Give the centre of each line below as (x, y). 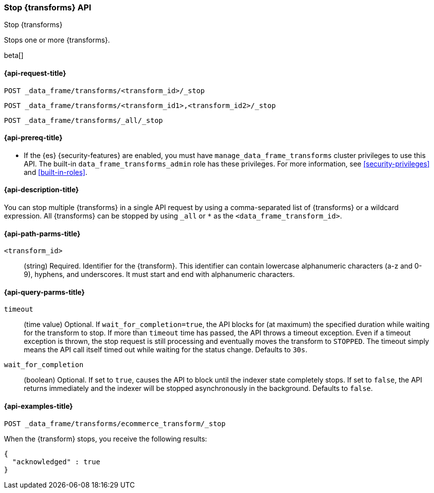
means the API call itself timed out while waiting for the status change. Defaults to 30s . (166, 350)
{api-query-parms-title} (44, 292)
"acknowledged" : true (56, 462)
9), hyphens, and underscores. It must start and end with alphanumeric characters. (159, 274)
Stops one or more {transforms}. (57, 40)
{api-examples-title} (38, 406)
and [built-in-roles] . (56, 172)
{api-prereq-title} (33, 138)
